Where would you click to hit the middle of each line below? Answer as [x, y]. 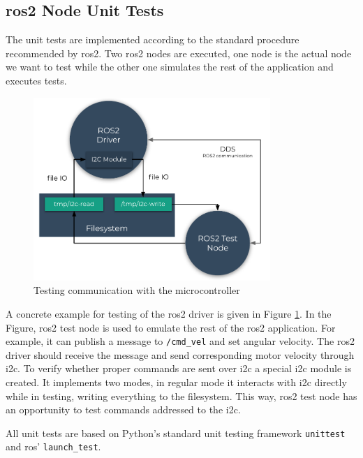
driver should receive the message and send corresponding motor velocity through [180, 354]
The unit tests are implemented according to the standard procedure [153, 39]
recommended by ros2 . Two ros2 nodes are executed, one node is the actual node [179, 53]
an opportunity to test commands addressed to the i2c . [123, 409]
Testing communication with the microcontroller [137, 290]
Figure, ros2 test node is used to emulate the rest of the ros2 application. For [171, 327]
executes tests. [36, 80]
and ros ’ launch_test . [53, 446]
